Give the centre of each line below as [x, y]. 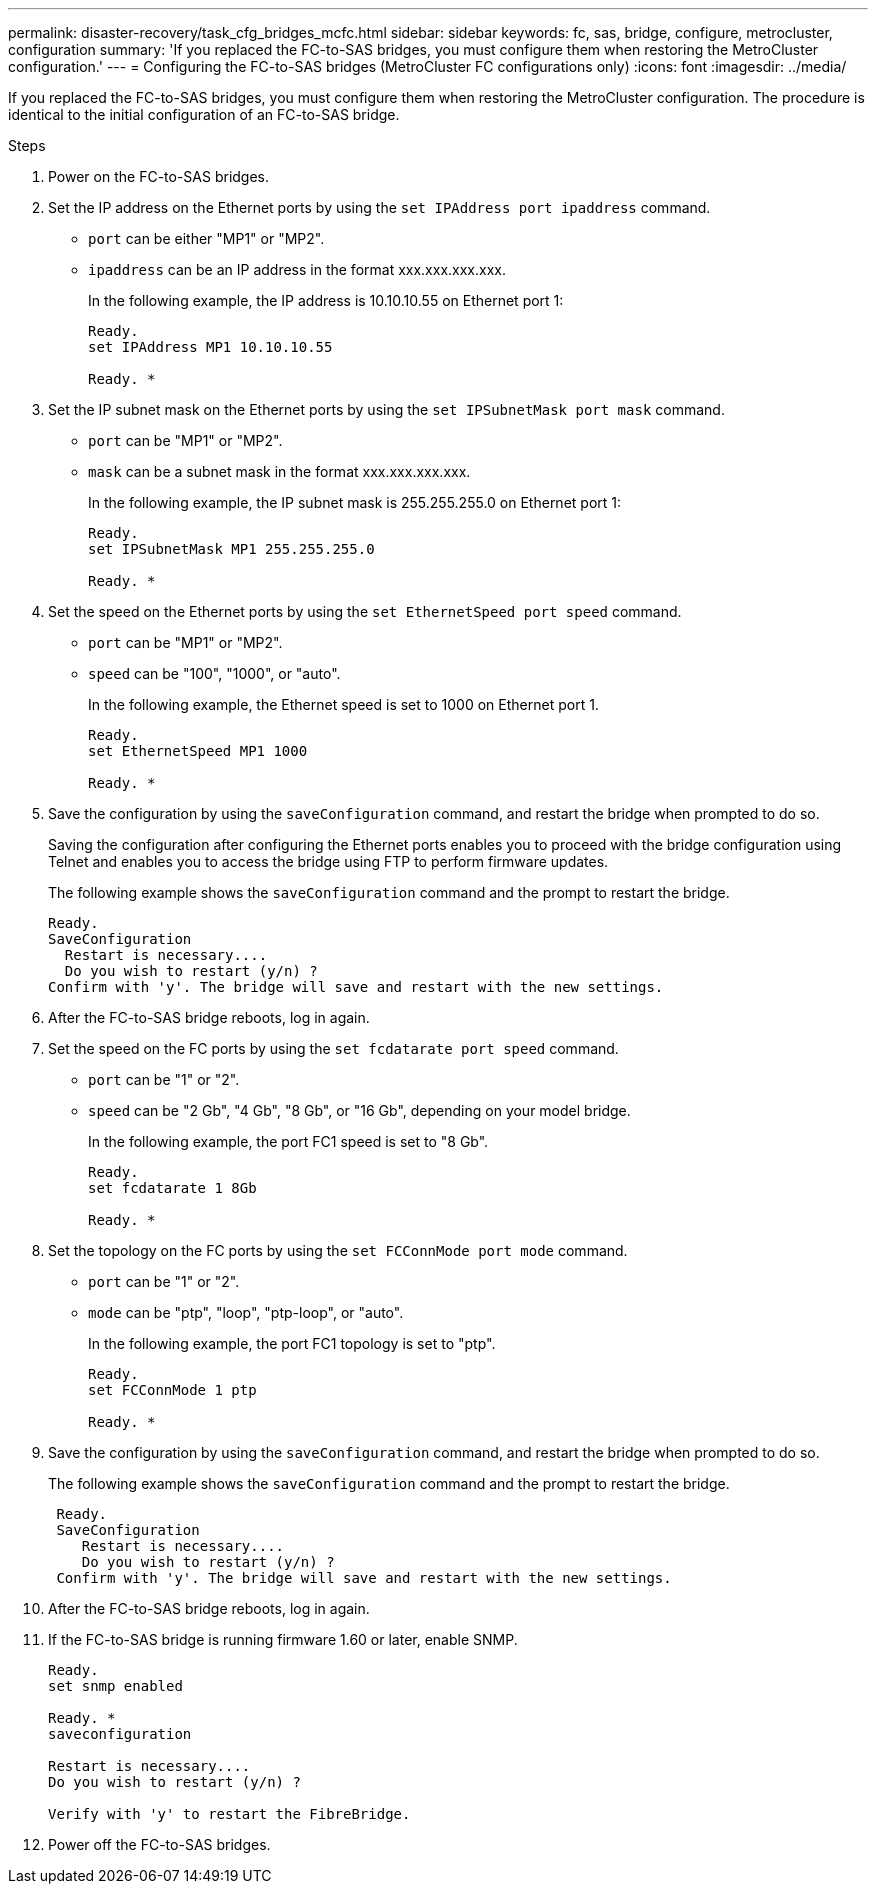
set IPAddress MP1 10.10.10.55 [210, 347]
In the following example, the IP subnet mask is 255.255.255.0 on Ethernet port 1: [355, 502]
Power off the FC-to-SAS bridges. [159, 1844]
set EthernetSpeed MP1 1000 [198, 751]
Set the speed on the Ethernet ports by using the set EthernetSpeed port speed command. [365, 611]
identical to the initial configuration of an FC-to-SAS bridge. [204, 114]
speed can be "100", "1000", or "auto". [214, 673]
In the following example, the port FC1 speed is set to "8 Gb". [288, 1141]
